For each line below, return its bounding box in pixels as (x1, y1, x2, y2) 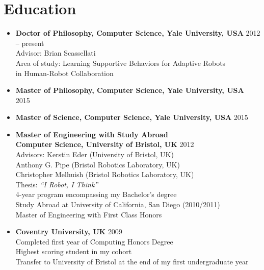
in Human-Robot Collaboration (15, 67, 114, 78)
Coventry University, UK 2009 (15, 226, 122, 237)
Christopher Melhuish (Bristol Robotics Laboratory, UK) (15, 169, 194, 180)
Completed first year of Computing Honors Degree (15, 236, 173, 247)
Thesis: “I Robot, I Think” (15, 179, 98, 189)
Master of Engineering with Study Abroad (15, 129, 168, 139)
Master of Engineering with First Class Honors (15, 209, 162, 219)
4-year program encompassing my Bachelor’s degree (15, 189, 177, 200)
